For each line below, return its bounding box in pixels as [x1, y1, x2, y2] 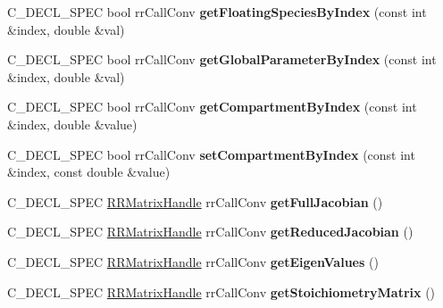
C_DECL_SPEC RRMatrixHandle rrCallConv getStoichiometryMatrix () [7, 282, 436, 301]
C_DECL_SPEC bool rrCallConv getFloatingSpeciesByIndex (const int [7, 3, 427, 21]
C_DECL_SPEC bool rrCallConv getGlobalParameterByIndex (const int [7, 50, 437, 69]
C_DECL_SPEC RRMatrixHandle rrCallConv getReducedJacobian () [7, 222, 414, 241]
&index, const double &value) [7, 162, 171, 181]
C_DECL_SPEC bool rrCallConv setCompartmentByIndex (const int [7, 145, 415, 163]
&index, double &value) [7, 114, 138, 133]
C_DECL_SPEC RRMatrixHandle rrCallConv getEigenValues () [7, 252, 379, 271]
